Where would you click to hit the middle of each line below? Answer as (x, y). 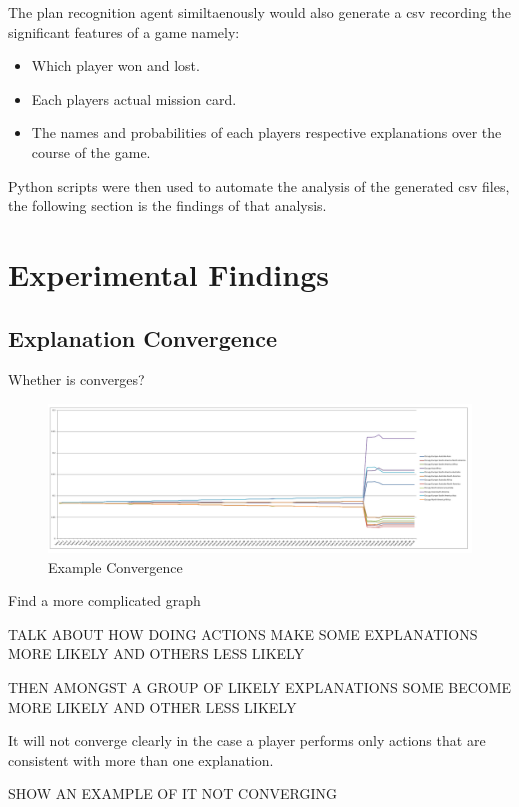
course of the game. (91, 151)
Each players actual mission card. (134, 98)
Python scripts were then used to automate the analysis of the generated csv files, (259, 185)
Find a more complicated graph (104, 600)
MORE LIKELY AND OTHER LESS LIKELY (152, 706)
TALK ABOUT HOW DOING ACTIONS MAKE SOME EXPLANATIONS (243, 633)
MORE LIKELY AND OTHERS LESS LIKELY (156, 653)
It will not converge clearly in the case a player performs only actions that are (247, 740)
